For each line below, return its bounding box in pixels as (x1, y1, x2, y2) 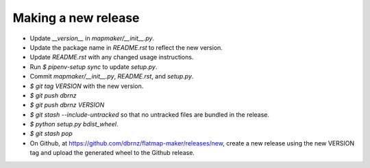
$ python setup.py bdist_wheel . (29, 120, 119, 128)
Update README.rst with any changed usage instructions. (29, 53, 194, 61)
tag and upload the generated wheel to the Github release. (29, 149, 195, 157)
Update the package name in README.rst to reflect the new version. (29, 43, 223, 51)
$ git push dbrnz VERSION (29, 101, 105, 109)
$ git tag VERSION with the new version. (29, 82, 144, 90)
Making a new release (12, 10, 140, 25)
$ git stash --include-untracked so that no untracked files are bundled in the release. (29, 110, 270, 119)
